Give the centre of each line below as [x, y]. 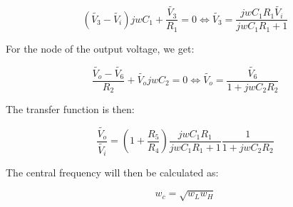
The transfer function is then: [70, 109]
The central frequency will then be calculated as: [112, 172]
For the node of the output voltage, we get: [100, 48]
